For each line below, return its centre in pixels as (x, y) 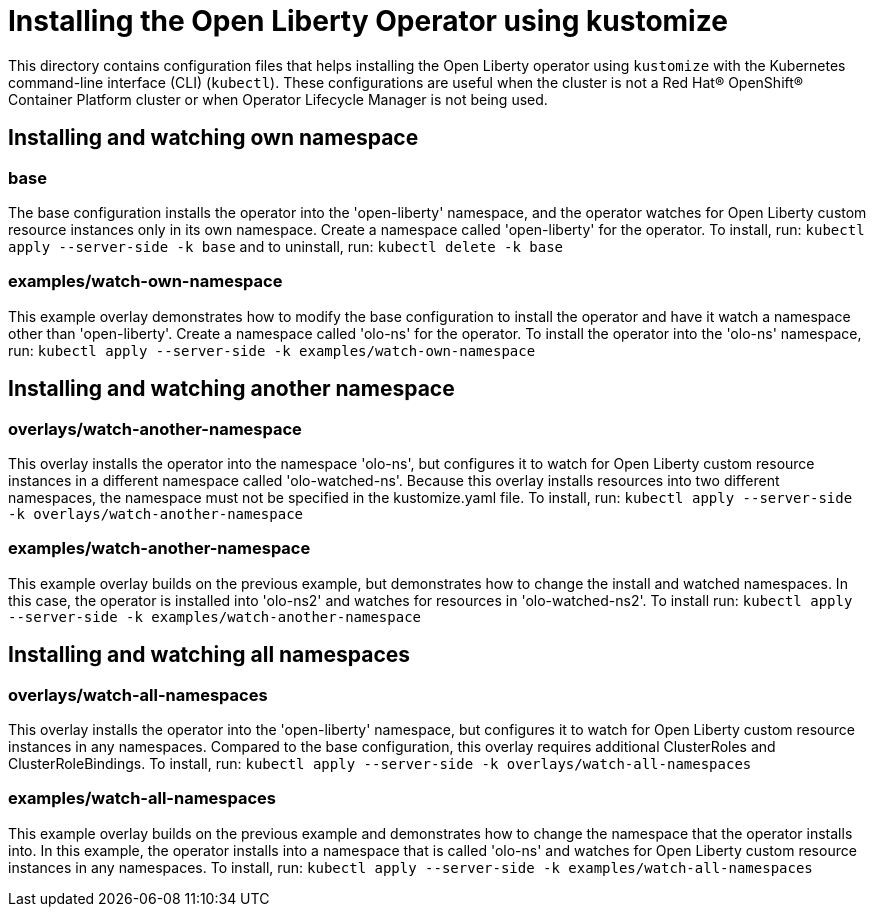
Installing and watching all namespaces (209, 655)
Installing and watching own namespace (213, 138)
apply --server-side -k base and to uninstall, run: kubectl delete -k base (286, 246)
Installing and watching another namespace (231, 389)
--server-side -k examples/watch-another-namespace (215, 616)
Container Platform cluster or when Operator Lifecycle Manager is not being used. (278, 99)
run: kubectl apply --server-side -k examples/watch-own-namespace (272, 350)
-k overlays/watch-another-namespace (156, 513)
